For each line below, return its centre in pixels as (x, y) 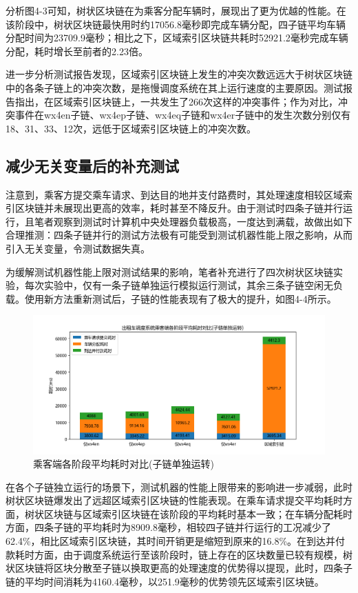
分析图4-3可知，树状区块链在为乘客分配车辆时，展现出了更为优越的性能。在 (176, 10)
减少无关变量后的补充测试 (92, 165)
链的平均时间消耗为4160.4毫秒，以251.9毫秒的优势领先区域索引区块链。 (165, 581)
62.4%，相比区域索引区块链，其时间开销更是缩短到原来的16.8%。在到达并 (171, 541)
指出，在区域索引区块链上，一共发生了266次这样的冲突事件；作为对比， (176, 101)
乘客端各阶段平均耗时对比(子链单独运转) (124, 464)
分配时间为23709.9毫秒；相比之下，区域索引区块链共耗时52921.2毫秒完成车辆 (177, 38)
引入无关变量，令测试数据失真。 (78, 248)
